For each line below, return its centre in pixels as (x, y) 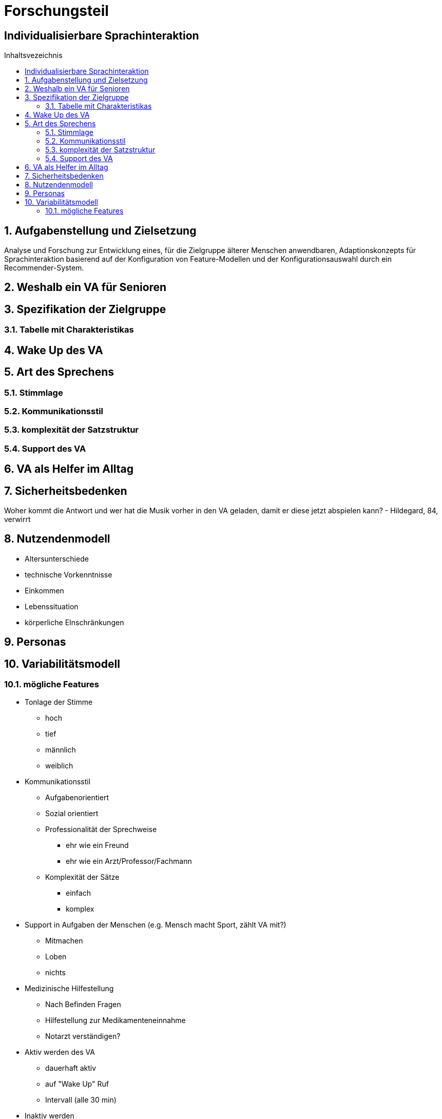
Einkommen (44, 590)
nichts (55, 973)
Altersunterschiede (57, 558)
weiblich (59, 766)
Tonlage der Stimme (59, 702)
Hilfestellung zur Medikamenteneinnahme (116, 1020)
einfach (78, 893)
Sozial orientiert (72, 814)
